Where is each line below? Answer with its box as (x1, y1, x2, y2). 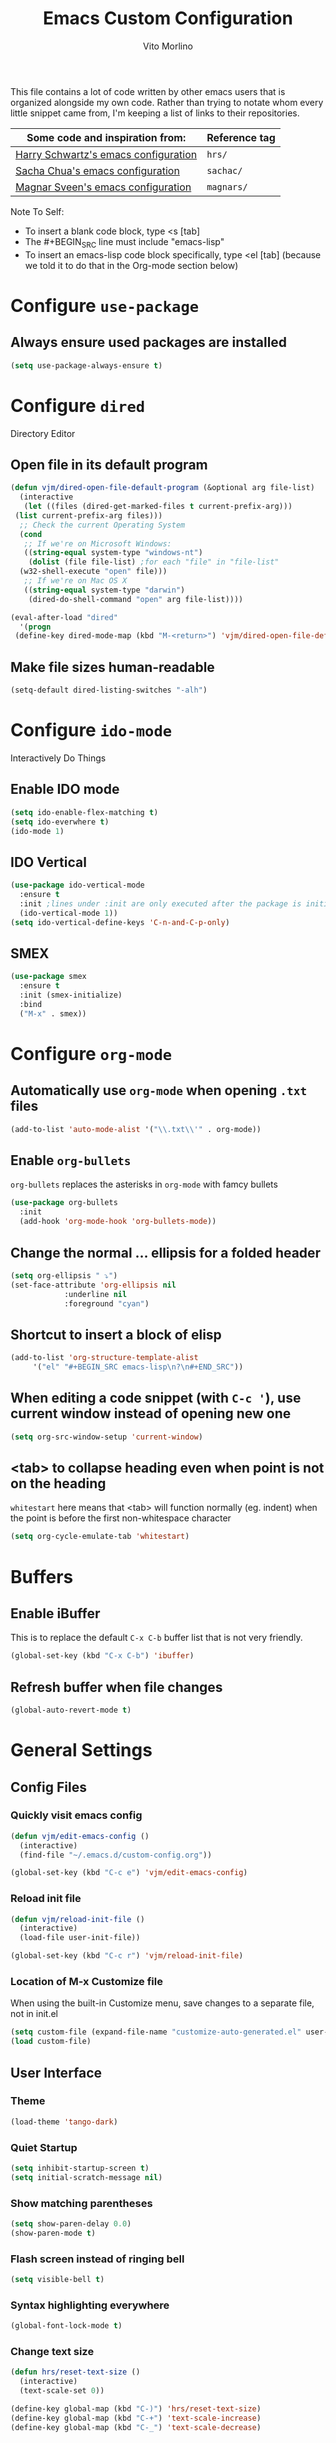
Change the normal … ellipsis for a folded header (10, 1244, 322, 1261)
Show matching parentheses (10, 2196, 153, 2210)
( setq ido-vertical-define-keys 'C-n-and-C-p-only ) (10, 917, 230, 927)
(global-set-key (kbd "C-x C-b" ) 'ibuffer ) (10, 1651, 195, 1661)
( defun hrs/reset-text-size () (10, 2367, 141, 2377)
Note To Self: (10, 205, 65, 217)
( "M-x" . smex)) (19, 1008, 87, 1019)
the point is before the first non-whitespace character (10, 1512, 232, 1524)
